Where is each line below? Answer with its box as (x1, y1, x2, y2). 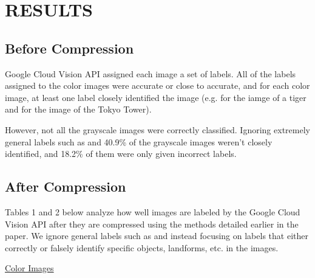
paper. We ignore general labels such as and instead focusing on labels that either (5, 229, 308, 242)
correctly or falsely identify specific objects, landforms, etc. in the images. (5, 241, 279, 254)
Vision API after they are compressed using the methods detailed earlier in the (5, 217, 299, 230)
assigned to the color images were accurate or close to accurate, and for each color (5, 79, 310, 92)
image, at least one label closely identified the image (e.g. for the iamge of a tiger (5, 91, 307, 103)
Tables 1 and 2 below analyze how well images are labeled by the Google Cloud (5, 205, 300, 218)
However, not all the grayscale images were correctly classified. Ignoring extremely (5, 123, 310, 136)
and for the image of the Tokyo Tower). (5, 103, 152, 116)
